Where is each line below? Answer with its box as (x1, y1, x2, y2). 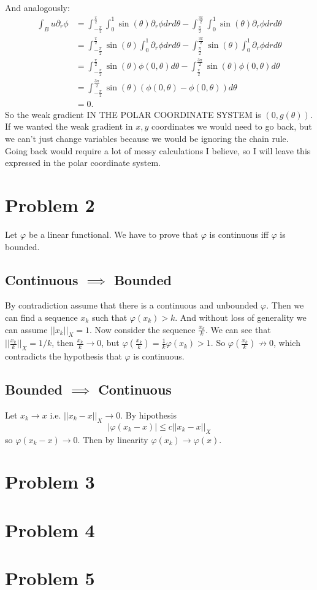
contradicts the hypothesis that (5, 350, 122, 363)
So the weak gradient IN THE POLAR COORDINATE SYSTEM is (5, 108, 261, 120)
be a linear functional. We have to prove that (28, 227, 199, 240)
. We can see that (205, 323, 271, 336)
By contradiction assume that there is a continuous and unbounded (5, 299, 258, 312)
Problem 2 (5, 192, 95, 218)
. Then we (266, 299, 304, 312)
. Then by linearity (77, 433, 148, 446)
